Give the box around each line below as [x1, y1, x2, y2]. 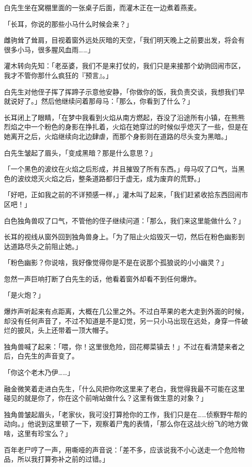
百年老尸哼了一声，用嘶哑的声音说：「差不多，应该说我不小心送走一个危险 [4, 444, 238, 454]
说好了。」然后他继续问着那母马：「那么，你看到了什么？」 [10, 96, 194, 106]
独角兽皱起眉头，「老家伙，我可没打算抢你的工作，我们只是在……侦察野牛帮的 [4, 409, 247, 419]
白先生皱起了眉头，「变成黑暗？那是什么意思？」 [4, 147, 157, 157]
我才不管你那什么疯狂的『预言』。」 [4, 70, 112, 80]
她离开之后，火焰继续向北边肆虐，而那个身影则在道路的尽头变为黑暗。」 [4, 131, 231, 141]
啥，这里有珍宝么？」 [4, 428, 72, 438]
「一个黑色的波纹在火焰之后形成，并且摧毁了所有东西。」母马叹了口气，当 [4, 164, 238, 174]
